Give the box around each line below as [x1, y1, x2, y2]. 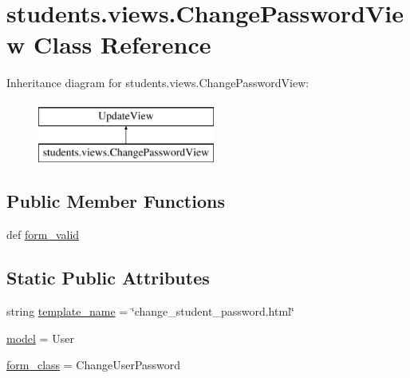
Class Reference [33, 28, 211, 61]
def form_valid [6, 226, 80, 243]
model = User [6, 329, 74, 346]
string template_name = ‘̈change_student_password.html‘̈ [6, 303, 294, 320]
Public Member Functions [6, 189, 225, 213]
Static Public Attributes [6, 265, 210, 290]
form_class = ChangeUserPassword [6, 356, 181, 373]
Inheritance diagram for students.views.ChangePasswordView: [6, 74, 309, 91]
